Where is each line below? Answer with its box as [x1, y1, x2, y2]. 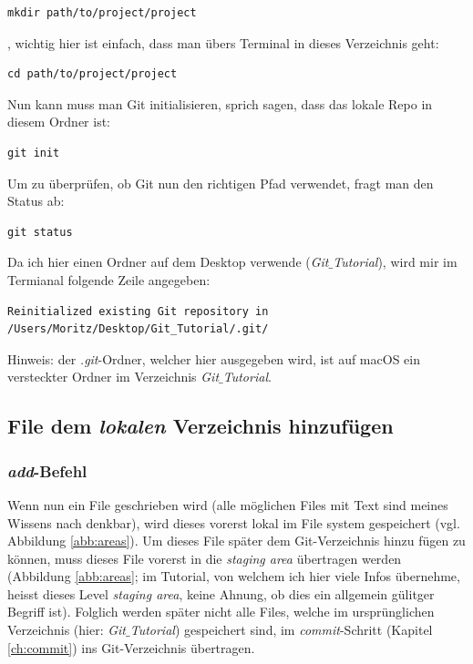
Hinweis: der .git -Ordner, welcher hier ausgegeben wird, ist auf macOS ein [7, 349, 420, 368]
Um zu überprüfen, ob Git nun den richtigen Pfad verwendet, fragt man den [7, 173, 434, 192]
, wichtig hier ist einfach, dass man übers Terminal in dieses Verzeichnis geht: [7, 33, 439, 52]
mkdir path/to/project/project [7, 6, 197, 19]
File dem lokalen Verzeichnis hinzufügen [7, 412, 394, 440]
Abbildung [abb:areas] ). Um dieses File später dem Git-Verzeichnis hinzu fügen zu [7, 531, 466, 550]
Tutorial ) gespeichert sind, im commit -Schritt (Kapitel [129, 620, 433, 639]
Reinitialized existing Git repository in [7, 304, 269, 318]
